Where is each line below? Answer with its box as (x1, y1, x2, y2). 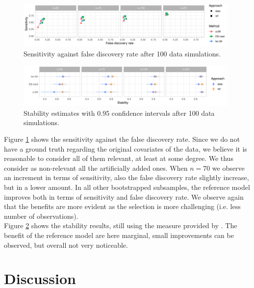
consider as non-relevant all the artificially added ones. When (4, 162, 188, 173)
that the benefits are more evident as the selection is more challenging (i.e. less (4, 201, 241, 211)
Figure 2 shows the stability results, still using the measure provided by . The (4, 220, 237, 231)
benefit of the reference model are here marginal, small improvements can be (4, 230, 234, 240)
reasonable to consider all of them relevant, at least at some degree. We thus (4, 153, 233, 163)
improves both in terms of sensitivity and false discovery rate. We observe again (4, 191, 244, 202)
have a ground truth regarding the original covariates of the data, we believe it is (4, 143, 247, 154)
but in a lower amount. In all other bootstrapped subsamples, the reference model (4, 182, 250, 192)
